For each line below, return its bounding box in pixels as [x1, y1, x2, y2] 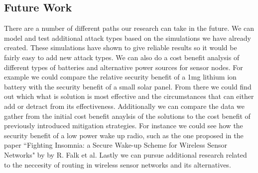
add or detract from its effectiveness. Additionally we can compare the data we [4, 100, 245, 111]
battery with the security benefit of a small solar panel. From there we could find [4, 81, 252, 91]
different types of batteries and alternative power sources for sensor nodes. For [4, 62, 243, 72]
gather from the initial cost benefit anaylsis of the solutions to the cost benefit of [4, 110, 251, 121]
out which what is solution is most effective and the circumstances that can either [4, 91, 254, 101]
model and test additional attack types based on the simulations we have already [4, 32, 251, 43]
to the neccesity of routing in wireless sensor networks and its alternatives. [4, 159, 231, 170]
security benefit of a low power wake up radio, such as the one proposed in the [4, 130, 244, 140]
